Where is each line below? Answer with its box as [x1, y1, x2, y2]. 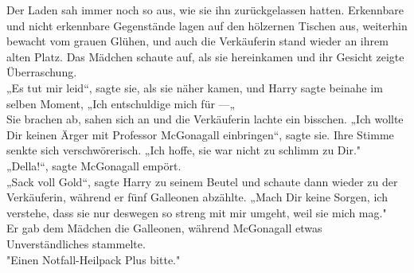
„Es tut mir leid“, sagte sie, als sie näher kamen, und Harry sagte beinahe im [6, 79, 383, 96]
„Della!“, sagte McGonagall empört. [6, 157, 182, 174]
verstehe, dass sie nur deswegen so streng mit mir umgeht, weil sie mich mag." [6, 204, 387, 220]
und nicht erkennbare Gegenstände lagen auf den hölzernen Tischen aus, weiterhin [6, 17, 408, 33]
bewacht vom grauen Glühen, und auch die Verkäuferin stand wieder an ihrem [6, 33, 389, 49]
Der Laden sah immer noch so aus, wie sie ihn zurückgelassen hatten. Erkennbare [6, 2, 404, 18]
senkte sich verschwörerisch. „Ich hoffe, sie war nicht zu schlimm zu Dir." [6, 142, 361, 158]
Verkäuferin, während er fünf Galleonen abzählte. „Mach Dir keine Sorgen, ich [6, 189, 388, 205]
